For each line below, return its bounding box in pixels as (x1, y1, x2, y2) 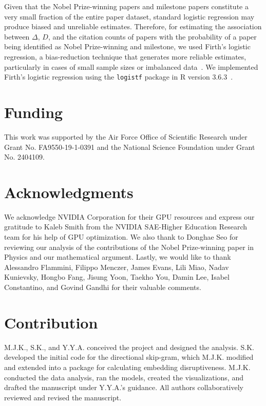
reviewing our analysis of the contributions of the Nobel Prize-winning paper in (4, 241, 254, 252)
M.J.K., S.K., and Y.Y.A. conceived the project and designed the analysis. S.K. (4, 341, 255, 352)
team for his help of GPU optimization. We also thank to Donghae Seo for (4, 231, 238, 242)
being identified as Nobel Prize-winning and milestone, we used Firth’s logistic (4, 41, 251, 52)
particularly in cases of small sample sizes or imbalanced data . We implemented (4, 61, 258, 72)
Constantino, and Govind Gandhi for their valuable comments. (4, 282, 201, 292)
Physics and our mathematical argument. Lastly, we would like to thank (4, 252, 231, 262)
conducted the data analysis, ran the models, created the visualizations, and (4, 372, 243, 382)
